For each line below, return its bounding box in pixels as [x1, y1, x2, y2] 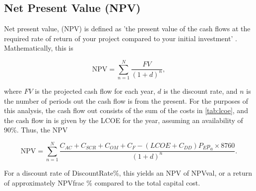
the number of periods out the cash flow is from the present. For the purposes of [4, 95, 249, 106]
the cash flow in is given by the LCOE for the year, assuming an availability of [4, 115, 243, 125]
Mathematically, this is [4, 43, 73, 53]
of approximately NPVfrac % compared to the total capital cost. [4, 177, 200, 188]
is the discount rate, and [163, 86, 238, 96]
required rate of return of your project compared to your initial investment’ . [4, 33, 237, 43]
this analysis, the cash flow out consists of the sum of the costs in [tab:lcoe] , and [4, 105, 248, 116]
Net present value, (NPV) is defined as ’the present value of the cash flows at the [4, 23, 251, 34]
